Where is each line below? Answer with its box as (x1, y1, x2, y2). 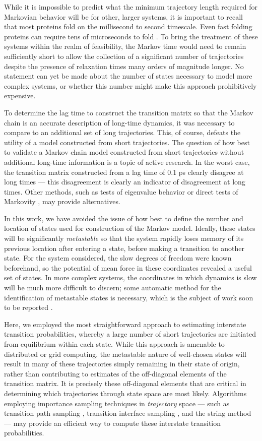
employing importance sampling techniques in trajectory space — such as (4, 398, 230, 408)
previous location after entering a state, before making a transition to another (4, 242, 244, 253)
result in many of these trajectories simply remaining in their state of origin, (4, 358, 240, 369)
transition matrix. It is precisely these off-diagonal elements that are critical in (4, 378, 246, 389)
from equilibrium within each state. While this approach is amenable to (4, 339, 225, 349)
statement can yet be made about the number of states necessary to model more (4, 71, 252, 81)
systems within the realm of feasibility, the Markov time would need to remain (4, 41, 246, 51)
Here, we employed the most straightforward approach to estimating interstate (4, 319, 246, 329)
